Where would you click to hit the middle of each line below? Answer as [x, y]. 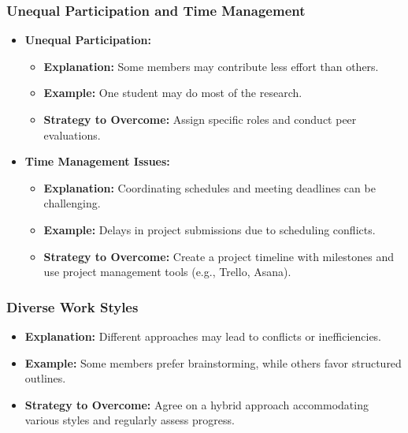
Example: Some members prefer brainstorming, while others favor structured [213, 362]
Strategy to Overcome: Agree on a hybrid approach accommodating [197, 404]
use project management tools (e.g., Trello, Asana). [167, 272]
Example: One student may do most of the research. [173, 93]
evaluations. [72, 134]
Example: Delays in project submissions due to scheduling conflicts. [210, 229]
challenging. [72, 203]
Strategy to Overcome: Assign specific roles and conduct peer [200, 119]
